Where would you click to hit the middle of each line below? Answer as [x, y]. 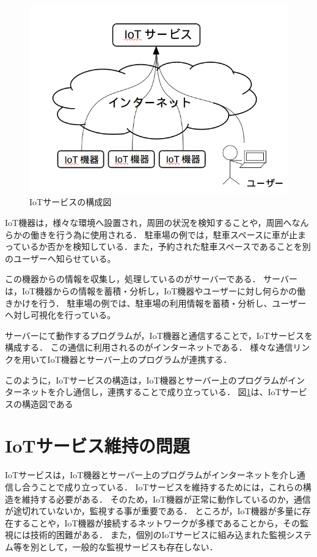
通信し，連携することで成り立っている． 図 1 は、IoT [177, 392]
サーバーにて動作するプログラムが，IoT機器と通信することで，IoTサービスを [159, 335]
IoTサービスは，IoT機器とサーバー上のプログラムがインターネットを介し [151, 475]
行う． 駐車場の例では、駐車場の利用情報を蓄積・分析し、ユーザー [173, 303]
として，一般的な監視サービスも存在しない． [128, 546]
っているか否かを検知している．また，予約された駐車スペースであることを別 [158, 246]
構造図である [47, 403]
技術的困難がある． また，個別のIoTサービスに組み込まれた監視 [158, 535]
